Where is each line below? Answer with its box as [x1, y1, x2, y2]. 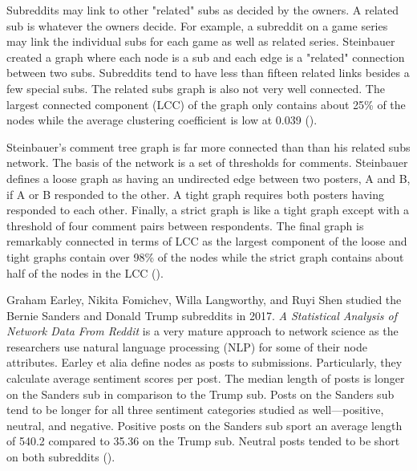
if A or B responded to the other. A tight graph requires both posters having [6, 185, 384, 202]
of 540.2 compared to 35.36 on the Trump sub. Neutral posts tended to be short [6, 432, 400, 449]
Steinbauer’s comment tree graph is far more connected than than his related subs [6, 138, 411, 155]
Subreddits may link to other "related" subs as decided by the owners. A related [6, 2, 399, 18]
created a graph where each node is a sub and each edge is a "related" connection [6, 48, 405, 65]
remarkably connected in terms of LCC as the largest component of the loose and [6, 233, 407, 250]
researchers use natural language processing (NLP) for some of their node [6, 338, 367, 355]
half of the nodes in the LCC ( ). [6, 264, 164, 281]
